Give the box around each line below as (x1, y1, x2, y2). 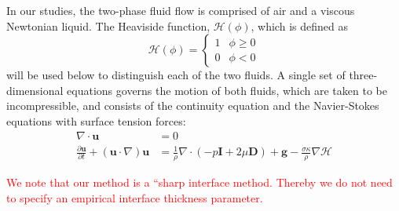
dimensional (6, 82, 64, 98)
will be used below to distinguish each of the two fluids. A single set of (6, 67, 346, 83)
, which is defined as (251, 17, 348, 34)
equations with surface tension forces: (6, 112, 186, 129)
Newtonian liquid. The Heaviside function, (6, 17, 210, 34)
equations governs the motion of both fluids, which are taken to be (67, 82, 387, 98)
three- (349, 67, 378, 83)
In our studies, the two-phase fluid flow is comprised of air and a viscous (6, 2, 355, 18)
